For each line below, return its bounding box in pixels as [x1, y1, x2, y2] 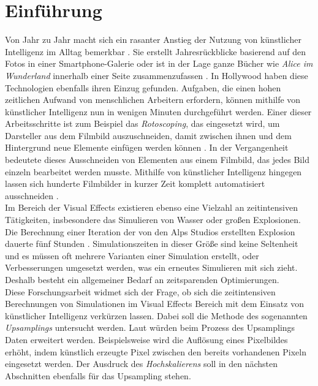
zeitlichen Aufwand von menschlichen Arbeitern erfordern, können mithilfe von [5, 93, 301, 106]
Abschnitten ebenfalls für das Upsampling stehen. [5, 369, 191, 382]
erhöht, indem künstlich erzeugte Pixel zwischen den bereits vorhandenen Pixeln [5, 345, 306, 358]
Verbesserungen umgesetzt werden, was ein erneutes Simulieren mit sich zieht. [5, 261, 298, 274]
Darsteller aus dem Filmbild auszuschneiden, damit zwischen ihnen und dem [5, 129, 292, 142]
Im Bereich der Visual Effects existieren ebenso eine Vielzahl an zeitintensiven [5, 201, 298, 214]
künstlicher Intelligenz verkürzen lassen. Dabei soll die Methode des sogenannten [5, 309, 308, 322]
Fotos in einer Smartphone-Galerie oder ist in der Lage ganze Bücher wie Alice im [5, 57, 313, 70]
